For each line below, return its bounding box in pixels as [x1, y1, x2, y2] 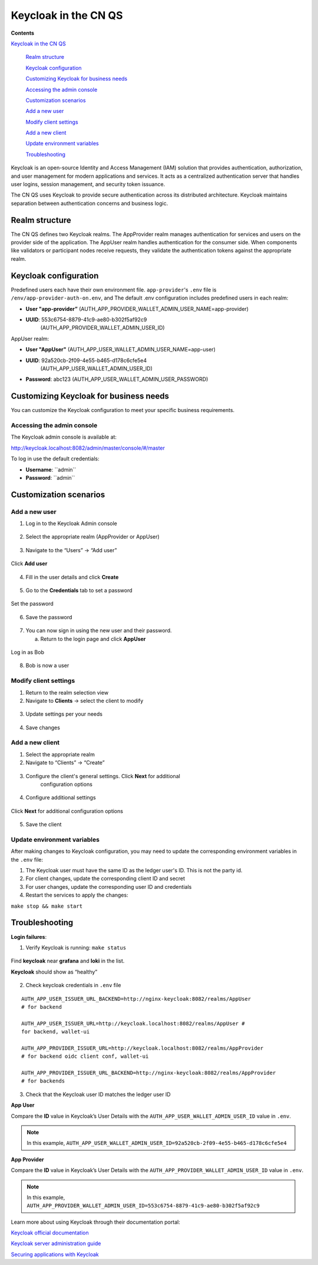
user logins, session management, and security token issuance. [11, 181, 165, 188]
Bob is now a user [25, 662, 69, 669]
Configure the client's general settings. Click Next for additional [25, 772, 181, 779]
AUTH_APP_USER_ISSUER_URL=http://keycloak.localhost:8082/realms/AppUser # [21, 1020, 245, 1027]
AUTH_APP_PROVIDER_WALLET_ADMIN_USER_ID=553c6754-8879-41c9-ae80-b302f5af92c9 [26, 1203, 260, 1209]
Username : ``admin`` [25, 466, 77, 473]
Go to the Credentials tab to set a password [25, 587, 132, 594]
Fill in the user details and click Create [25, 573, 119, 580]
